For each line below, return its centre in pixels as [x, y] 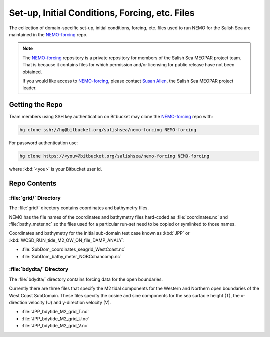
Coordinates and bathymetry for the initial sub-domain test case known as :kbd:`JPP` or [99, 233]
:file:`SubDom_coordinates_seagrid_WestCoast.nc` [74, 249]
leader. [30, 88]
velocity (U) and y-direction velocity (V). [70, 302]
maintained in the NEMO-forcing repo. [48, 34]
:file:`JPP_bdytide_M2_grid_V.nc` [55, 326]
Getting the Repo [36, 105]
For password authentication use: [44, 143]
